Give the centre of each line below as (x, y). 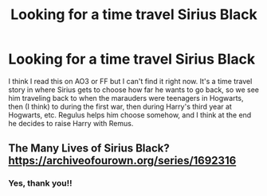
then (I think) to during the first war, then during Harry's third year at (120, 106)
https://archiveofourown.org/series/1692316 (122, 161)
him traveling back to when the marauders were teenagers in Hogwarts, (126, 98)
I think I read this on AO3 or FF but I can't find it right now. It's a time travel (130, 81)
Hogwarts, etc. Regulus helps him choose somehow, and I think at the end (130, 115)
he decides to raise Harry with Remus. (71, 123)
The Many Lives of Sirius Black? (89, 148)
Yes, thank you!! (40, 183)
